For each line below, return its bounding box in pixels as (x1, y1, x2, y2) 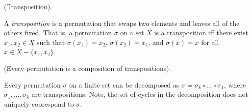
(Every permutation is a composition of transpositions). (4, 63, 171, 73)
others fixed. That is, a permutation (4, 27, 112, 38)
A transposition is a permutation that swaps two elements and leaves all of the (4, 18, 240, 28)
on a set (120, 27, 144, 38)
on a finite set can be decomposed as (69, 79, 179, 90)
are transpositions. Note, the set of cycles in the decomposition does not (31, 89, 249, 99)
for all (201, 37, 219, 47)
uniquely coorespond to (4, 98, 74, 109)
